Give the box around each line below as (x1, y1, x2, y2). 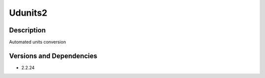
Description (9, 26, 46, 34)
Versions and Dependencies (9, 52, 98, 60)
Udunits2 (9, 7, 48, 18)
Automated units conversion (9, 39, 66, 45)
